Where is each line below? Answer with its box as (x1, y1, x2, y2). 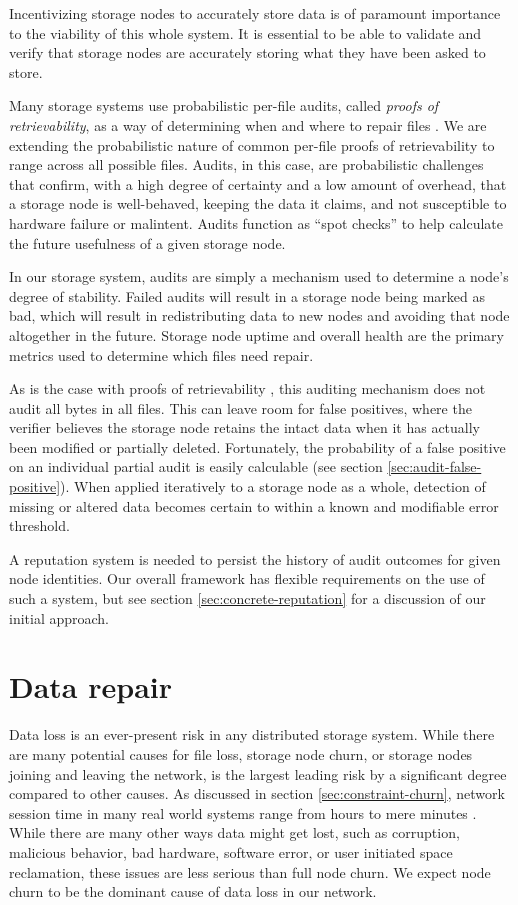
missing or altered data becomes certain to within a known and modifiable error (9, 495, 499, 516)
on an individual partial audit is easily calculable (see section (9, 456, 383, 477)
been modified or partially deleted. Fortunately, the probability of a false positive (9, 436, 506, 457)
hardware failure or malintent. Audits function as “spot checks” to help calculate (9, 212, 503, 233)
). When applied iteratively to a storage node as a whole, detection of (60, 476, 486, 497)
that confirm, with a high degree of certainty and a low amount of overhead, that (9, 173, 507, 194)
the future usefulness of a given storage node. (9, 232, 286, 253)
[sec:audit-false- (387, 456, 482, 477)
